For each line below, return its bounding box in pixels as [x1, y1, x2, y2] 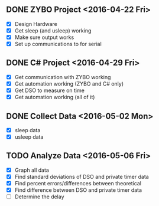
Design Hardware [14, 20, 58, 27]
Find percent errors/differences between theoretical [14, 180, 142, 187]
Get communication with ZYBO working [14, 73, 111, 80]
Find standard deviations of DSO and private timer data [14, 173, 149, 180]
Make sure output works [14, 34, 74, 41]
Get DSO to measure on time [14, 87, 85, 94]
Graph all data [14, 166, 49, 174]
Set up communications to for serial [14, 41, 102, 47]
